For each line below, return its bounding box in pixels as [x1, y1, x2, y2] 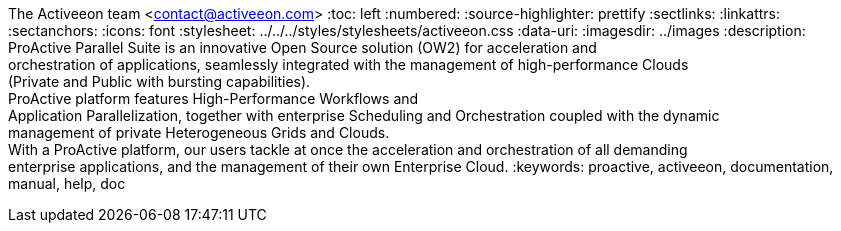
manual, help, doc [8, 175, 126, 192]
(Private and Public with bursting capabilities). [8, 73, 311, 90]
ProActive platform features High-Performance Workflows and [8, 90, 419, 107]
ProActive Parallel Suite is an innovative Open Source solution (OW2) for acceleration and [8, 39, 597, 56]
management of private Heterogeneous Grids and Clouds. [8, 124, 390, 141]
